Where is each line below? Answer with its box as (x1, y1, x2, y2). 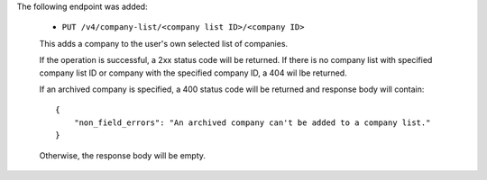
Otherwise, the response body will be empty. (39, 149, 207, 161)
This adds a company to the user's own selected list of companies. (39, 38, 289, 49)
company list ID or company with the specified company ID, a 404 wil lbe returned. (39, 67, 347, 78)
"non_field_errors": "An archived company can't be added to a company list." (73, 117, 431, 128)
